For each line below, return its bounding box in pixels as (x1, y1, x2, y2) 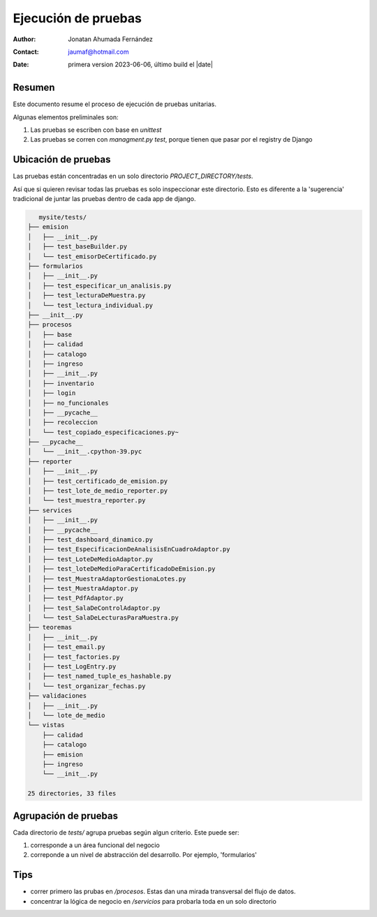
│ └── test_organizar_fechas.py (27, 682, 146, 690)
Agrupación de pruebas (13, 810, 119, 821)
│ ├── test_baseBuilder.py (27, 243, 128, 251)
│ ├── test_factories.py (27, 653, 120, 661)
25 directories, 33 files (27, 789, 117, 798)
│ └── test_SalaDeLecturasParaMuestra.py (27, 614, 179, 622)
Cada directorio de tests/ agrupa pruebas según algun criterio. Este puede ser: (13, 828, 240, 837)
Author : (13, 35, 36, 43)
